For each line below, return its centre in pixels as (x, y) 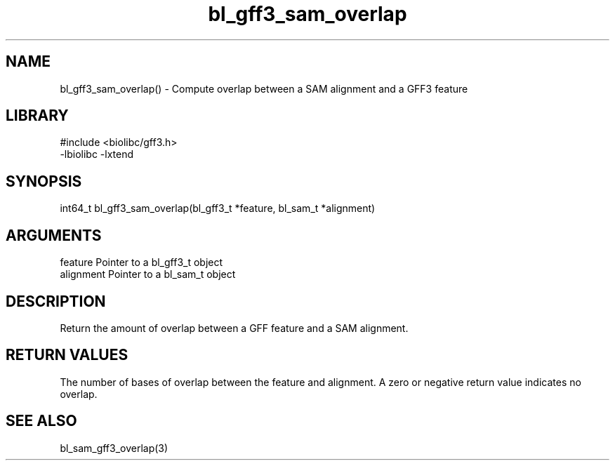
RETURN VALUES (67, 355)
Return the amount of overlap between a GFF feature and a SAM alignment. (234, 328)
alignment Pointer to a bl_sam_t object (148, 274)
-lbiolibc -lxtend (97, 154)
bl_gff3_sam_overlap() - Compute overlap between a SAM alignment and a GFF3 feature (264, 88)
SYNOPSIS (44, 181)
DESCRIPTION (56, 301)
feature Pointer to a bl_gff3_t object (141, 262)
